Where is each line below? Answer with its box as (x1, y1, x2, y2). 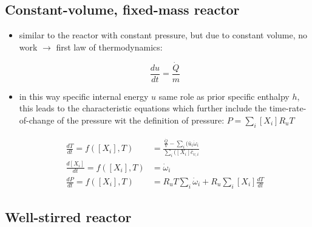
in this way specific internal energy (19, 89, 149, 102)
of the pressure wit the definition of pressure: (57, 113, 225, 126)
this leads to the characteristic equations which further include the (19, 102, 267, 114)
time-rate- (269, 102, 307, 114)
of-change (19, 113, 55, 126)
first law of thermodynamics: (56, 40, 163, 53)
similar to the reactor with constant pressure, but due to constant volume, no (19, 29, 308, 41)
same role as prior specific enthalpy (158, 89, 290, 102)
